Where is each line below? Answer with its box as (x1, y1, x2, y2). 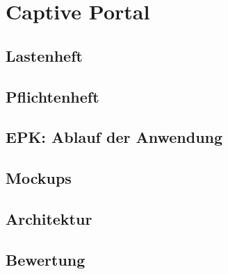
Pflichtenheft (6, 85, 99, 107)
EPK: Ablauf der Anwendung (6, 126, 223, 148)
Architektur (6, 207, 92, 229)
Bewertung (6, 248, 85, 270)
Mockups (6, 167, 72, 189)
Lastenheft (6, 44, 83, 66)
